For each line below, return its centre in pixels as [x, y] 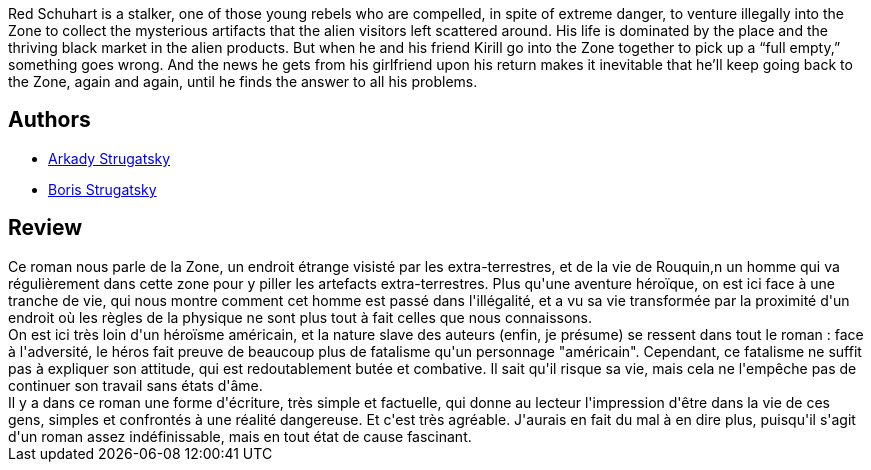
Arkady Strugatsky [109, 158]
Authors [49, 120]
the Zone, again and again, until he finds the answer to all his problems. [243, 81]
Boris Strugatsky [102, 189]
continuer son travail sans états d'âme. [135, 385]
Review [45, 228]
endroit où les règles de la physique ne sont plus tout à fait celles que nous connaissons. [300, 317]
